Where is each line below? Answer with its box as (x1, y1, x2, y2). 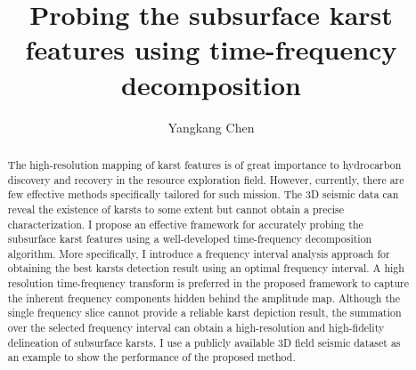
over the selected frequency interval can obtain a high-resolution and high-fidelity (7, 320, 385, 335)
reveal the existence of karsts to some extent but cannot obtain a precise (7, 201, 345, 216)
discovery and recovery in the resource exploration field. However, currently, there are (7, 172, 404, 187)
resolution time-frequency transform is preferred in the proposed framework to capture (7, 276, 409, 291)
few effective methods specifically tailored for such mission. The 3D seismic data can (7, 187, 399, 202)
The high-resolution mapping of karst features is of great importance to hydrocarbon (7, 157, 402, 172)
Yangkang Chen (167, 117, 255, 136)
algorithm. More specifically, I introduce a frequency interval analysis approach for (7, 245, 390, 261)
